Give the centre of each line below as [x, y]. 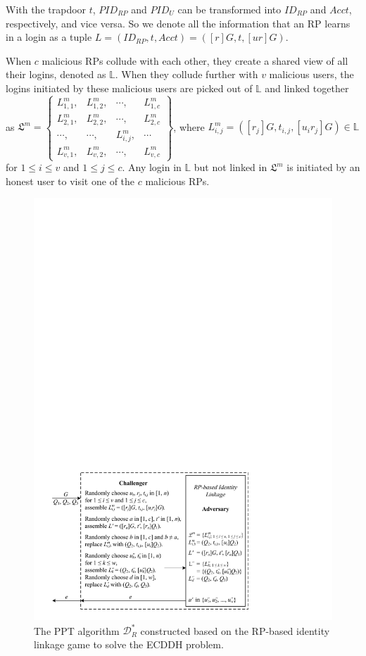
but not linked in [231, 167]
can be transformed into [229, 9]
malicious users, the [311, 74]
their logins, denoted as [56, 74]
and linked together [307, 88]
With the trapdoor [46, 9]
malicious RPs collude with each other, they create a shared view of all [195, 60]
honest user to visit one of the [70, 181]
